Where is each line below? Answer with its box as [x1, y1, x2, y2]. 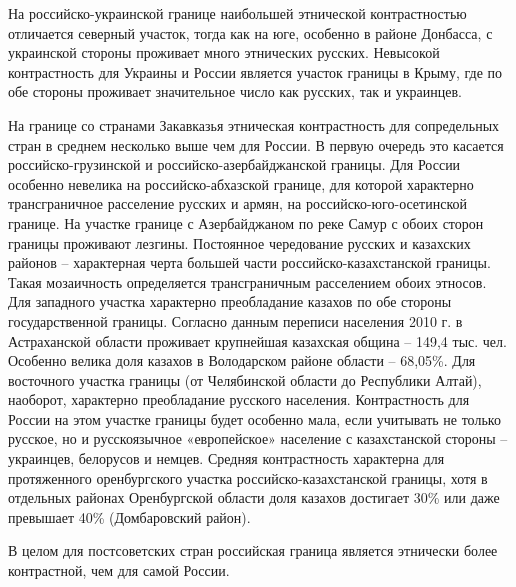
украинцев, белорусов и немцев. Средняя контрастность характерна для [8, 448, 445, 469]
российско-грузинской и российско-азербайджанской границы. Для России [8, 154, 461, 175]
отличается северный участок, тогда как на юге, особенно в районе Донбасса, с [8, 22, 493, 43]
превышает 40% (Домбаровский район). [8, 506, 251, 527]
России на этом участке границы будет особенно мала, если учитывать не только [8, 408, 501, 429]
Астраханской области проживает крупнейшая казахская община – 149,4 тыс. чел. [8, 330, 507, 351]
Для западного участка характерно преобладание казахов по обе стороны [8, 291, 452, 312]
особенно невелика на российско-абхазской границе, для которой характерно [8, 173, 474, 194]
